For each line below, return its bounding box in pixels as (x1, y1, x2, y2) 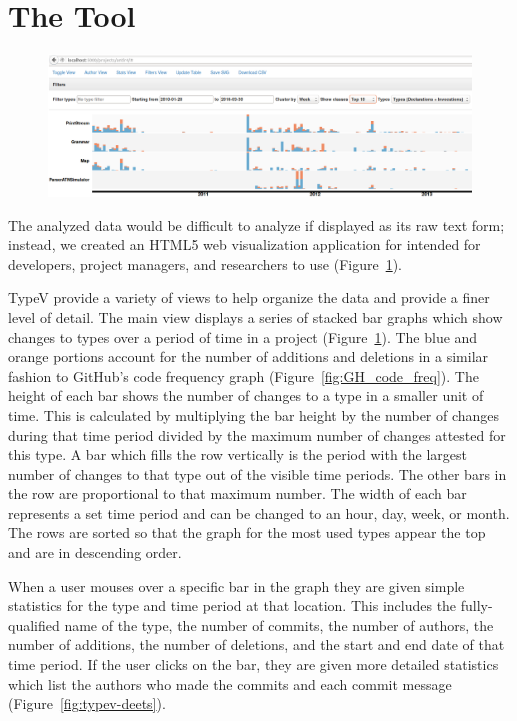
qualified (8, 614, 60, 635)
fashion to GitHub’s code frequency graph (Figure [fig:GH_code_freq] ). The (8, 365, 479, 386)
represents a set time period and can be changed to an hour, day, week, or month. (8, 502, 510, 523)
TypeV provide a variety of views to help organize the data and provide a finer (8, 287, 490, 308)
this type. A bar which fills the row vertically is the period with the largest (8, 444, 468, 465)
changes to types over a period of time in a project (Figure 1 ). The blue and (8, 326, 478, 347)
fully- (460, 595, 493, 616)
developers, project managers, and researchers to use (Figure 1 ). (8, 253, 403, 274)
